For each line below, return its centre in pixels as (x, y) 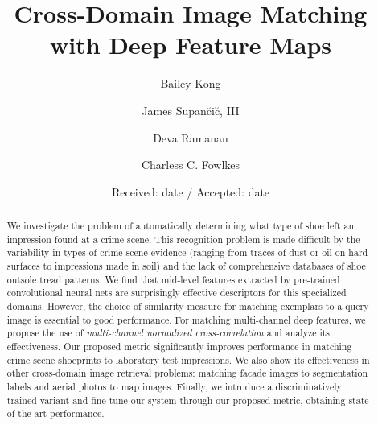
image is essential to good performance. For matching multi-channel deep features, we (186, 319)
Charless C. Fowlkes (191, 165)
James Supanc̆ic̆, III (191, 110)
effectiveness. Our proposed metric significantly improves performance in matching (179, 346)
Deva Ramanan (191, 137)
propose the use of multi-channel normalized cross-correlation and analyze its (168, 333)
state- (360, 400)
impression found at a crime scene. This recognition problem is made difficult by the (183, 239)
